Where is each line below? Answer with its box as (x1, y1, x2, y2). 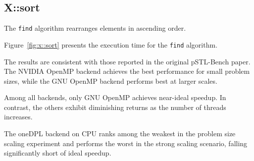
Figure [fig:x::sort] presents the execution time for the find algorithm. (4, 39, 218, 50)
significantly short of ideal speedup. (4, 148, 111, 158)
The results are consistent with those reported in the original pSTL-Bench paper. (4, 56, 251, 66)
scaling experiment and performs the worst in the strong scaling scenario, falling (4, 138, 248, 148)
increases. (4, 111, 33, 122)
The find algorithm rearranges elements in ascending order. (4, 23, 186, 33)
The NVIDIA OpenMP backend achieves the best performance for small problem (4, 66, 250, 76)
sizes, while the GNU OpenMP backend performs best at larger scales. (4, 75, 217, 86)
